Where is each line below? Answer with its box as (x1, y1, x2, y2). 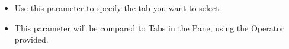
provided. (14, 33, 49, 45)
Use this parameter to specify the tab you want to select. (14, 2, 221, 14)
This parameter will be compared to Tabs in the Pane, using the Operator (14, 21, 284, 34)
